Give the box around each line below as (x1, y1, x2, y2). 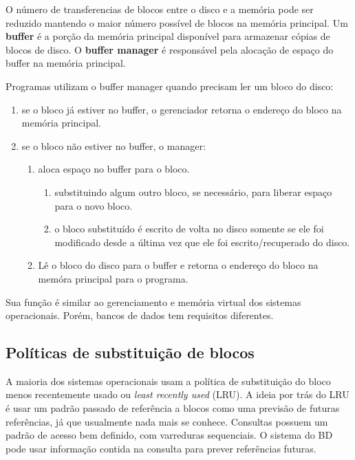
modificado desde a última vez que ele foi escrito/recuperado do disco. (54, 234, 350, 249)
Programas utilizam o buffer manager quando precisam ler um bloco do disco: (6, 78, 334, 93)
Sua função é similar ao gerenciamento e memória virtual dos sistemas (6, 294, 301, 309)
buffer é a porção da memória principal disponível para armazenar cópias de (6, 29, 330, 43)
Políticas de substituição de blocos (6, 342, 255, 363)
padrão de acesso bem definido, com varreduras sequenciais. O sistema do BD (6, 428, 333, 442)
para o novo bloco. (54, 198, 133, 212)
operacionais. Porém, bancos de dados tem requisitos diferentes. (6, 308, 274, 322)
